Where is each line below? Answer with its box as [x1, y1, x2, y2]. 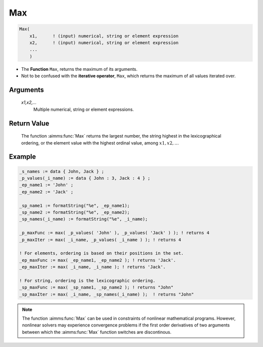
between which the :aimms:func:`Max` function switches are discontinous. [22, 329, 171, 335]
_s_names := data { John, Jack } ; [19, 168, 104, 174]
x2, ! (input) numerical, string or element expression [29, 40, 179, 45]
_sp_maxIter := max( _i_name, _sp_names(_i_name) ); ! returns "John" [19, 291, 194, 297]
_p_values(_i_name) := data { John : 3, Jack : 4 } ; [19, 176, 150, 181]
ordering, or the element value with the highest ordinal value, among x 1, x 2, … [21, 140, 179, 146]
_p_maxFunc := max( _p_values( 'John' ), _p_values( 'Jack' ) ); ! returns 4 [19, 230, 209, 236]
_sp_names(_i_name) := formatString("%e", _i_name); [19, 216, 148, 222]
